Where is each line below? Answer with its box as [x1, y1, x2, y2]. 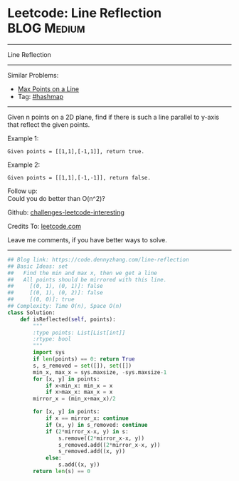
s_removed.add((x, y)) [58, 448, 126, 455]
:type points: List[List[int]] [33, 329, 126, 336]
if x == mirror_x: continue [45, 415, 129, 422]
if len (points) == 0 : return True [33, 356, 135, 363]
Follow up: [7, 187, 38, 195]
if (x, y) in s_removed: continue [45, 421, 148, 428]
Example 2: [7, 160, 41, 169]
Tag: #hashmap [17, 92, 64, 100]
